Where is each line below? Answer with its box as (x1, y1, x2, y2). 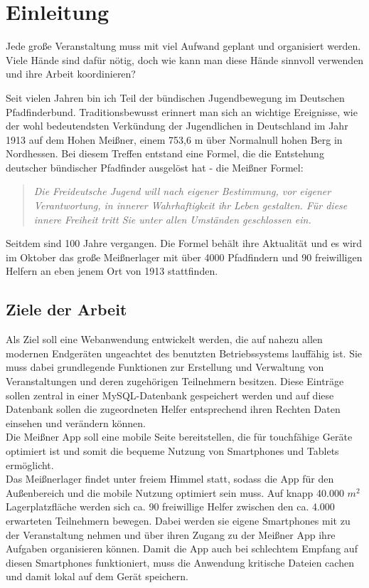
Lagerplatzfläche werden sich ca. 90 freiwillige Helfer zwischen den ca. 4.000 (6, 499, 335, 514)
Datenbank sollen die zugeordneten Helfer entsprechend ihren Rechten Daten (6, 401, 341, 416)
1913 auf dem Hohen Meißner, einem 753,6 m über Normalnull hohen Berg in (6, 132, 343, 147)
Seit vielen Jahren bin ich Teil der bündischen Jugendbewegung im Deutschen (6, 90, 345, 105)
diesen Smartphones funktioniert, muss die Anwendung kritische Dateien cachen (6, 555, 354, 569)
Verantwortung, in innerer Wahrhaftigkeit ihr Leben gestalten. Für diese (33, 198, 348, 213)
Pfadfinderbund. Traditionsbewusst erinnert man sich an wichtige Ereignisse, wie (6, 104, 358, 119)
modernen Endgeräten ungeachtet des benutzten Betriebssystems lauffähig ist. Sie (6, 345, 363, 360)
